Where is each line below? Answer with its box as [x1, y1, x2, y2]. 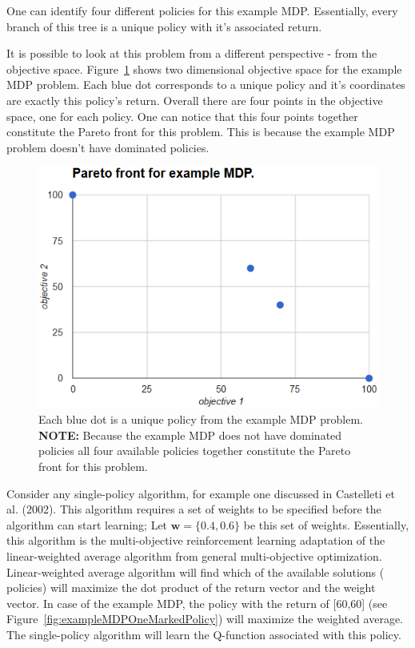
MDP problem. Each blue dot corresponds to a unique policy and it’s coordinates [6, 76, 405, 93]
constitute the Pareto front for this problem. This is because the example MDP [6, 123, 395, 140]
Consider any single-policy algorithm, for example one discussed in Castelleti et [6, 485, 395, 501]
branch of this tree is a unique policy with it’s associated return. [6, 18, 322, 34]
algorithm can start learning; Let [6, 516, 168, 533]
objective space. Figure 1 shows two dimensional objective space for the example [6, 60, 402, 77]
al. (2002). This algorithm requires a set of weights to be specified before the [6, 501, 381, 517]
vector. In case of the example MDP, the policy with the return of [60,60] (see [6, 594, 388, 611]
